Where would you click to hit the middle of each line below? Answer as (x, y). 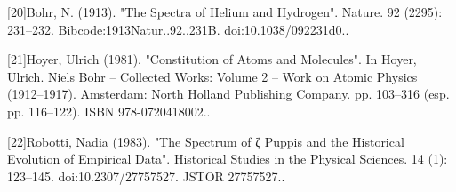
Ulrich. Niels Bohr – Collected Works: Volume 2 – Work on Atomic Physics (212, 76)
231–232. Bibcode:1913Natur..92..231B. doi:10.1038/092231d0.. (178, 29)
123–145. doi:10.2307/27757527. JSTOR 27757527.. (146, 176)
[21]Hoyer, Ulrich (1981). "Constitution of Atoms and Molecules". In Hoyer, (212, 59)
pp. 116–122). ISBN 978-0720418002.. (109, 111)
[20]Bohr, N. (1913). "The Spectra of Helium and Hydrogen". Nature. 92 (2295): (225, 12)
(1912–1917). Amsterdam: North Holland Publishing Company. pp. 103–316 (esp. (228, 94)
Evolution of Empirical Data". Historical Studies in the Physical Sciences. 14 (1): (228, 159)
